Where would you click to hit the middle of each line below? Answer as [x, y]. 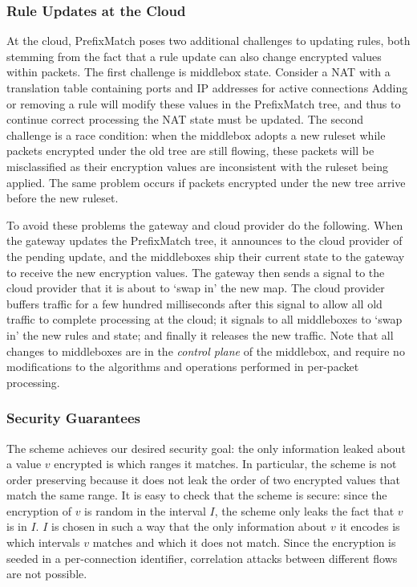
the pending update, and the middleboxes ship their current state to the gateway [206, 256]
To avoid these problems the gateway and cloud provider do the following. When [205, 224]
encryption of [39, 510]
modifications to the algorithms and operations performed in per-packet [183, 367]
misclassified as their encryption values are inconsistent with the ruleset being [197, 166]
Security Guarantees [74, 418]
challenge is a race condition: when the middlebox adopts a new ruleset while [196, 135]
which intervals [43, 542]
